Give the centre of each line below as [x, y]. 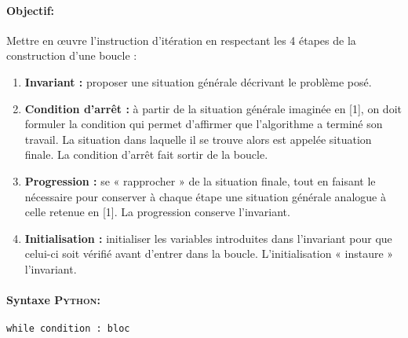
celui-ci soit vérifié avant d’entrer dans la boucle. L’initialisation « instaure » [209, 253]
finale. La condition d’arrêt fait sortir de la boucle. [146, 154]
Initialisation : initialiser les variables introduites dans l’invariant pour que [208, 238]
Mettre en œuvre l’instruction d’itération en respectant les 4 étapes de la [181, 40]
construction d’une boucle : [72, 55]
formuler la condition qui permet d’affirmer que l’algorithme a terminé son [204, 124]
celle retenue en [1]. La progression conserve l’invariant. [157, 212]
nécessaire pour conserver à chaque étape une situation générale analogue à [205, 196]
